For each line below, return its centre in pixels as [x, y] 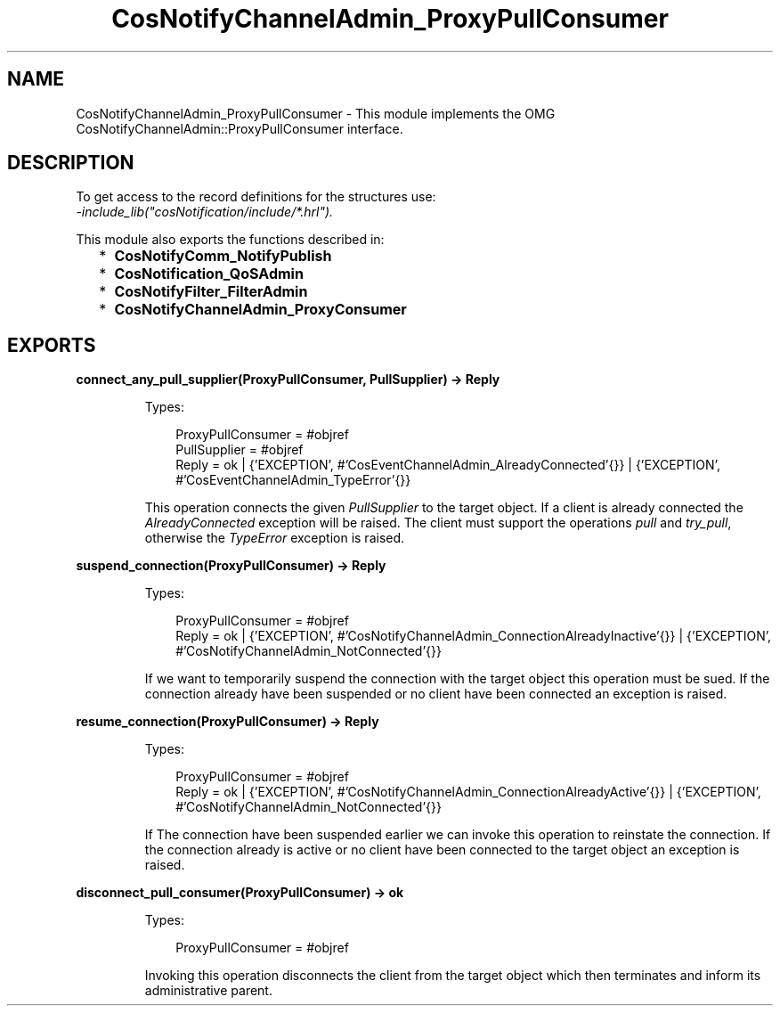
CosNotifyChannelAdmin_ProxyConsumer [260, 310]
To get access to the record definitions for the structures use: [256, 197]
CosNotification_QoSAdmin [209, 274]
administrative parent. [208, 991]
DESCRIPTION [71, 163]
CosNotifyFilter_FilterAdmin [211, 292]
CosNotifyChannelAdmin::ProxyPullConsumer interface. [240, 128]
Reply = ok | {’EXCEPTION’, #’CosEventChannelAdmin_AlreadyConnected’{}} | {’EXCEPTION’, [448, 465]
